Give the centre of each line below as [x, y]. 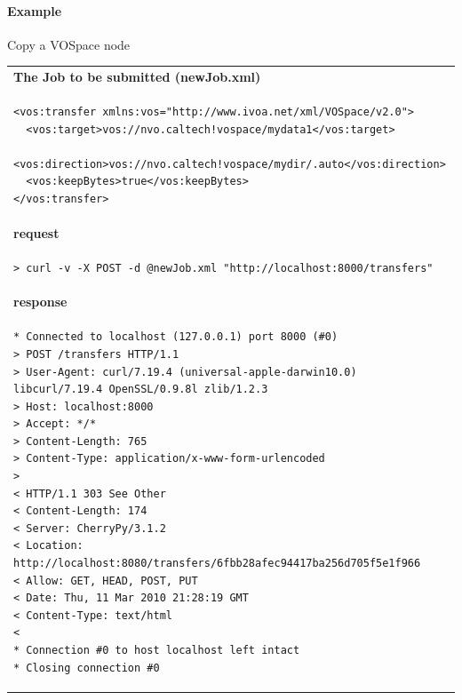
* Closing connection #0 [87, 668]
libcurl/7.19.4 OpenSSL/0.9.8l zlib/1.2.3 [141, 390]
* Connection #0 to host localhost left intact [157, 651]
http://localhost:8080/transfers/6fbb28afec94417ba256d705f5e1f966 [217, 564]
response [40, 302]
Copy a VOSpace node [69, 44]
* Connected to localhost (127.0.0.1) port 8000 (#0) [176, 337]
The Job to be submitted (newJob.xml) [137, 77]
